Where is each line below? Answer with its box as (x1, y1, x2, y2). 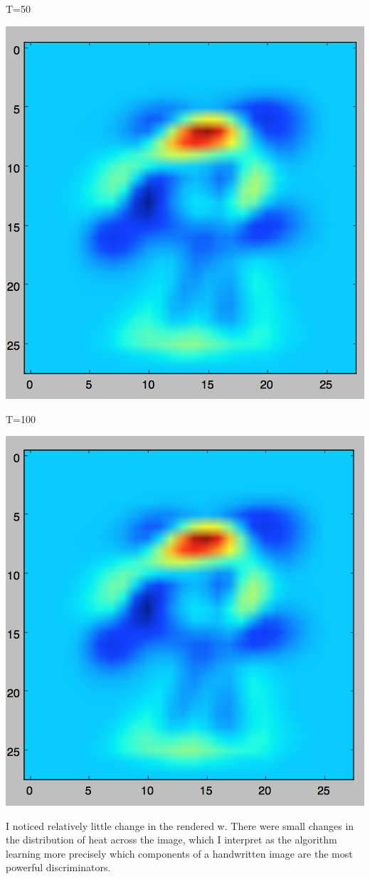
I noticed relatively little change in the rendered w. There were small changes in (6, 818, 354, 833)
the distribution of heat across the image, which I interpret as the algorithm (6, 832, 337, 847)
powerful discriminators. (6, 860, 111, 875)
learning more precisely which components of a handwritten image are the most (6, 846, 353, 861)
